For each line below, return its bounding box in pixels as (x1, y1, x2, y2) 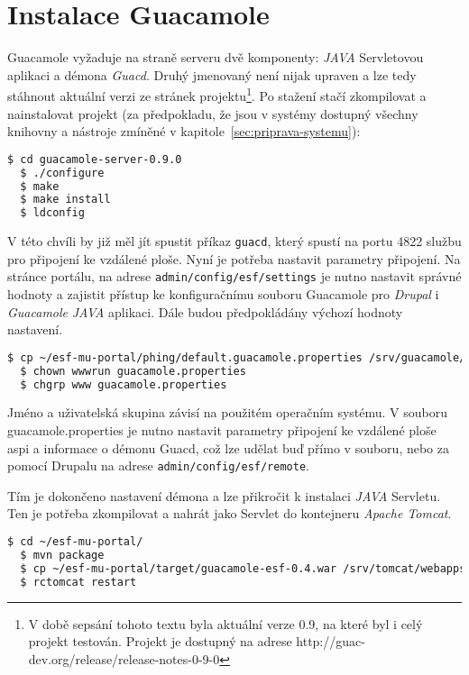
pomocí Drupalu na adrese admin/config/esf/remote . (7, 456, 309, 475)
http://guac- (296, 632, 365, 651)
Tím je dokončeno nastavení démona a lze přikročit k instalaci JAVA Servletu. (7, 486, 441, 505)
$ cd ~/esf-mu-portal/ (7, 535, 143, 549)
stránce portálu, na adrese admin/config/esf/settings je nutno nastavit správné (7, 267, 462, 286)
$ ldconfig (20, 206, 85, 220)
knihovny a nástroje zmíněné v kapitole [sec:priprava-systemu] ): (7, 122, 361, 141)
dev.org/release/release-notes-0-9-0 (28, 649, 220, 668)
